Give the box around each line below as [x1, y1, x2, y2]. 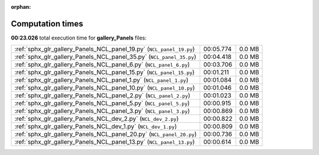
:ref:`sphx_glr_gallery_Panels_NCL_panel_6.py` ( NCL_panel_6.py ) [14, 61, 190, 69]
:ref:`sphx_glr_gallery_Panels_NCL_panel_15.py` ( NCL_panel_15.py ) [14, 68, 195, 77]
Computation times [11, 18, 83, 29]
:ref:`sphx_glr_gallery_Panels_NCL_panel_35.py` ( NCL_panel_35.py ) [14, 53, 197, 61]
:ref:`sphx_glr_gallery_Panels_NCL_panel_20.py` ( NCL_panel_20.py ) [14, 130, 197, 138]
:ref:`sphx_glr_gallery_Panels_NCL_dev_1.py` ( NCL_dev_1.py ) [14, 123, 177, 131]
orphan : [11, 4, 31, 10]
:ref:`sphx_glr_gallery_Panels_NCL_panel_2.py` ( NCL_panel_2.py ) [14, 91, 190, 100]
